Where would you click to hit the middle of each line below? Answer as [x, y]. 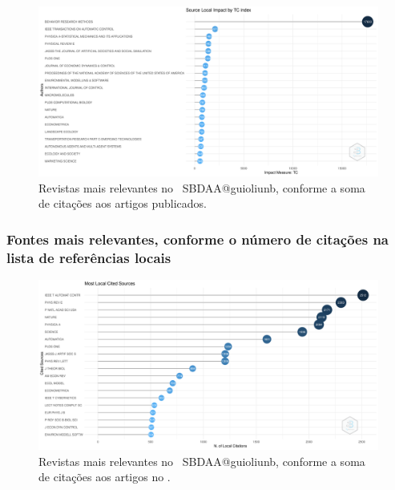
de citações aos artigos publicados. [123, 203]
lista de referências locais [89, 257]
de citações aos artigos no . [105, 477]
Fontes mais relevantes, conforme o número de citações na [198, 239]
